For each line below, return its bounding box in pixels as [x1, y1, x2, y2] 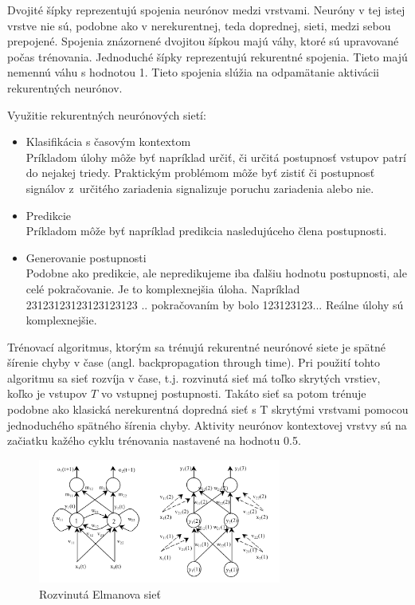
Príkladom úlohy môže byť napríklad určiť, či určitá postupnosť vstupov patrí [25, 148, 406, 165]
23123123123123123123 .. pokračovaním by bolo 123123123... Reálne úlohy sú [25, 296, 404, 312]
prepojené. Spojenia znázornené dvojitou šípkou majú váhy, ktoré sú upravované [7, 33, 399, 49]
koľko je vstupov [7, 385, 88, 402]
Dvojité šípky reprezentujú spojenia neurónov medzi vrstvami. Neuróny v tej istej [7, 2, 405, 18]
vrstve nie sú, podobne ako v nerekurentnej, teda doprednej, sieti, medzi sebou [7, 17, 391, 33]
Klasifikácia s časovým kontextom [25, 133, 191, 150]
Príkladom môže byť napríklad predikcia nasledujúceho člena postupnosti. [25, 222, 387, 239]
